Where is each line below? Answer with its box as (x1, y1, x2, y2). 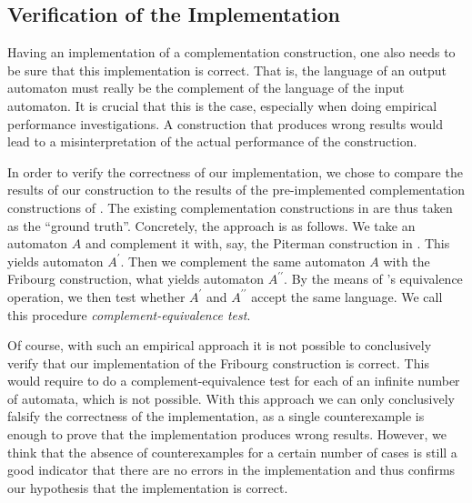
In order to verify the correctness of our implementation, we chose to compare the (7, 162, 463, 181)
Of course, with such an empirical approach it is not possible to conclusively (7, 336, 432, 355)
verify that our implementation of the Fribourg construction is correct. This (7, 353, 429, 372)
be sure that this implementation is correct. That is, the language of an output (7, 60, 447, 79)
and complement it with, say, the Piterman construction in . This (85, 234, 450, 253)
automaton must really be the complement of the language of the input (7, 78, 405, 97)
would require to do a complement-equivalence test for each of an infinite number (7, 371, 460, 390)
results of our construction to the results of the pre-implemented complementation (7, 180, 466, 199)
